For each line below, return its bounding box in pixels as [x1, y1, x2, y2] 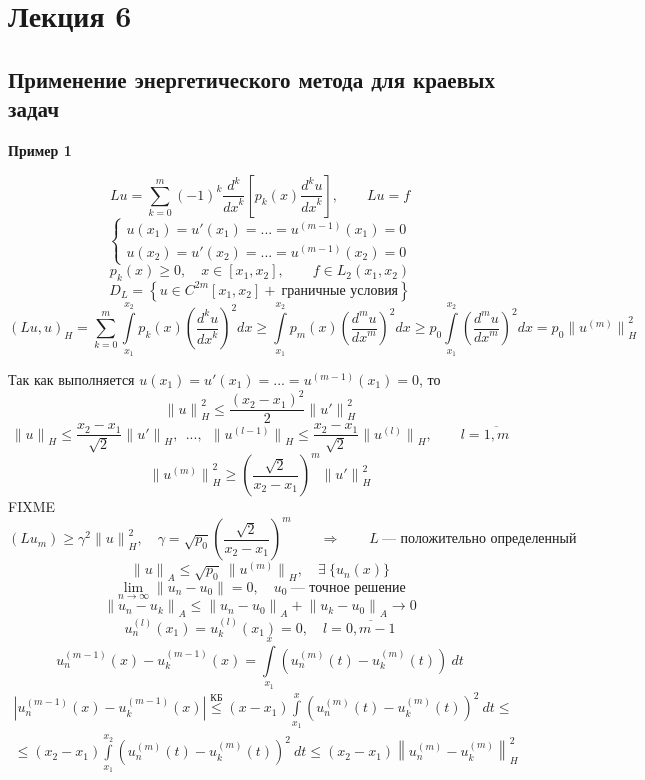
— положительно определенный [381, 532, 577, 547]
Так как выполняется [8, 368, 135, 389]
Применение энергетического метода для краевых [8, 63, 495, 94]
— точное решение [290, 580, 406, 595]
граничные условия [281, 283, 399, 298]
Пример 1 [8, 139, 72, 160]
